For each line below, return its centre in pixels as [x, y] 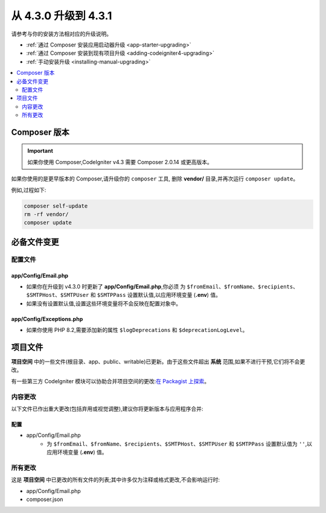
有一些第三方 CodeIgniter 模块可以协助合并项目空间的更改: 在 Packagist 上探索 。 [110, 381]
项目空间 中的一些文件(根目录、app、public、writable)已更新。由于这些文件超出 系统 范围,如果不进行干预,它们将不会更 [158, 362]
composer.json [45, 499]
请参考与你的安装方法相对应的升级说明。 [61, 34]
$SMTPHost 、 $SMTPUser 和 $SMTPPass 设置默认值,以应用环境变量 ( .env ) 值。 [124, 295]
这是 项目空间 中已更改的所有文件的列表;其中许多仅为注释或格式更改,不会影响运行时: [116, 480]
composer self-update [56, 206]
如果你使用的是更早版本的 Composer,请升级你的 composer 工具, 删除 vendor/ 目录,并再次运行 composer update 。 [155, 179]
